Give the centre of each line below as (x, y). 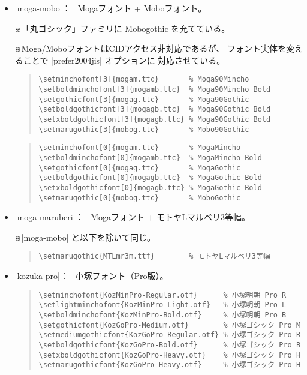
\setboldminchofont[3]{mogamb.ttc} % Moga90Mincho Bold (155, 90)
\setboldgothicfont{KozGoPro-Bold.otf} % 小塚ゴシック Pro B (170, 345)
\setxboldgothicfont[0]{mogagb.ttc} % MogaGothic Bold (150, 187)
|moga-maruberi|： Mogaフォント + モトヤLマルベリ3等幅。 (133, 217)
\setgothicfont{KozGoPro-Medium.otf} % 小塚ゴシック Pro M (170, 325)
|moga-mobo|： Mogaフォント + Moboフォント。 (111, 8)
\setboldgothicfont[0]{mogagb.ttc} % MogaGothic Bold (150, 178)
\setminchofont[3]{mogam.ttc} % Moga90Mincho (144, 79)
